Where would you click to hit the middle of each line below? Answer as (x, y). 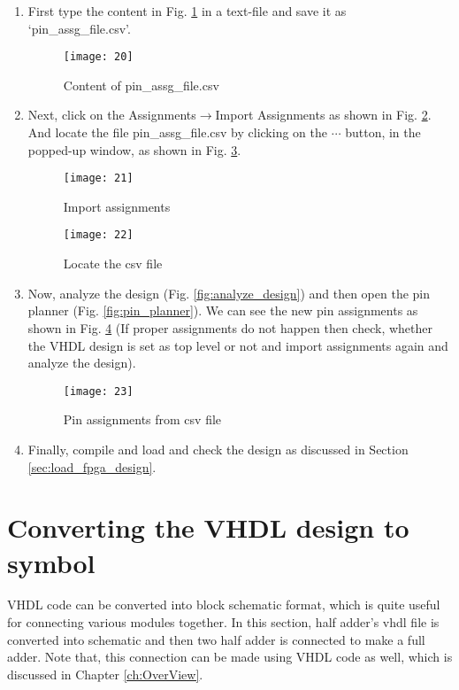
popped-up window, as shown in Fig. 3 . (134, 149)
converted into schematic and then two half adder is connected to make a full (216, 639)
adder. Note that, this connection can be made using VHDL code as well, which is (230, 657)
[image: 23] (98, 391)
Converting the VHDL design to (208, 527)
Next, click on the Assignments (112, 115)
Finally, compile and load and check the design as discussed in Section (218, 449)
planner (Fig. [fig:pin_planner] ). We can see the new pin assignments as (223, 310)
